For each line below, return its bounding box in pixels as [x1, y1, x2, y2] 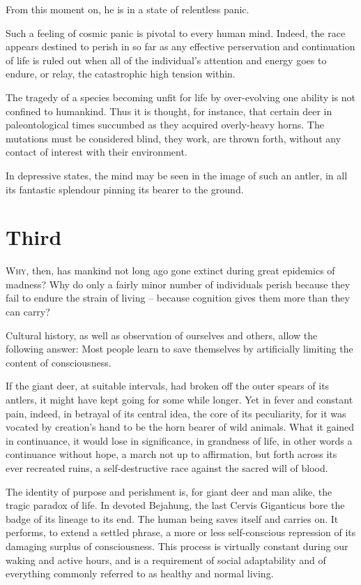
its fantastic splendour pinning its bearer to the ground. [6, 182, 244, 196]
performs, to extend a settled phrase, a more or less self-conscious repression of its [6, 525, 356, 540]
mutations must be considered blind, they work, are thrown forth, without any [6, 131, 341, 145]
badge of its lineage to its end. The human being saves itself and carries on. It [6, 511, 339, 526]
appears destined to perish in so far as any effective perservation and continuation [6, 39, 355, 54]
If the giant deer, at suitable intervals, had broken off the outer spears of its [6, 378, 330, 393]
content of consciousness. [6, 355, 112, 369]
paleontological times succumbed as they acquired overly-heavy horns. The [6, 117, 324, 132]
